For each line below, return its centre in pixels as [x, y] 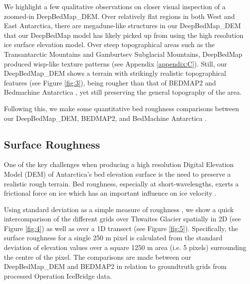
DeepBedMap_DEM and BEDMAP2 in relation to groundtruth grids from [115, 266]
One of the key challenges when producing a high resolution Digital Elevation [119, 164]
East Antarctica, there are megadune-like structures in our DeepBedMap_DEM [123, 25]
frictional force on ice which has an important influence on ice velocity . [110, 193]
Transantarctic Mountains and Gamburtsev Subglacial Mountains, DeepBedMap [123, 54]
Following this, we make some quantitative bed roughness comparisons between [122, 108]
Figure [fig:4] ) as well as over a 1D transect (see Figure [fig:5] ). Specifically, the [121, 228]
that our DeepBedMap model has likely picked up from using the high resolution [124, 35]
